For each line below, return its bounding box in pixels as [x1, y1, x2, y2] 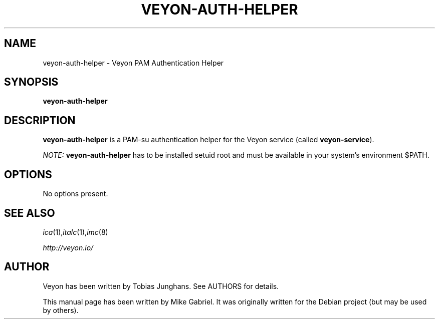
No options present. [43, 189, 108, 198]
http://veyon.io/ [43, 243, 94, 252]
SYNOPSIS [4, 76, 59, 89]
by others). [43, 305, 79, 314]
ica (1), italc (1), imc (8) [43, 227, 108, 236]
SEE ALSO [4, 206, 55, 219]
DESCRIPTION [4, 114, 76, 127]
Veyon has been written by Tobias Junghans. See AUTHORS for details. [43, 281, 279, 290]
